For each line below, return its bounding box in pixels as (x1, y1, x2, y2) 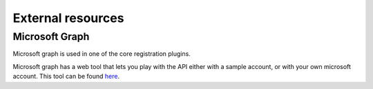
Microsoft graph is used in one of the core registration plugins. (12, 50, 191, 58)
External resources (12, 10, 124, 26)
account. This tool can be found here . (12, 72, 120, 81)
